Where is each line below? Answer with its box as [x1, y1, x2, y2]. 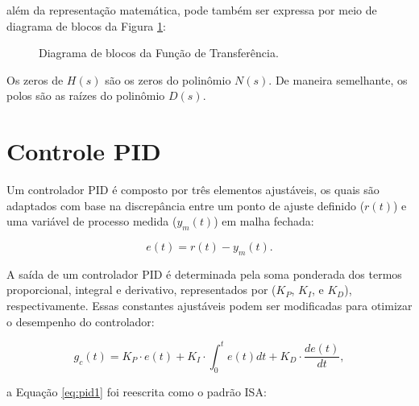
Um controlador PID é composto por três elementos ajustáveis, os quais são [6, 181, 380, 198]
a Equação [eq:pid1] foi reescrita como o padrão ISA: [6, 383, 267, 400]
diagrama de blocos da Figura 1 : [6, 17, 166, 34]
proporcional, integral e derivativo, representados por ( [6, 281, 276, 298]
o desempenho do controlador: [6, 313, 155, 329]
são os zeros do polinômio [105, 71, 231, 88]
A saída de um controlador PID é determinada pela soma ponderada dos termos [6, 265, 402, 282]
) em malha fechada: [214, 213, 314, 230]
